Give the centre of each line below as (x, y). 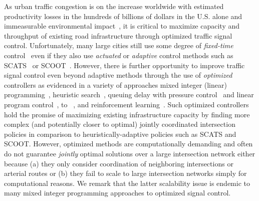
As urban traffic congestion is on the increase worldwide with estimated (114, 6)
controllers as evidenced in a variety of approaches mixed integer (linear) (115, 84)
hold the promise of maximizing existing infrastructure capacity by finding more (127, 114)
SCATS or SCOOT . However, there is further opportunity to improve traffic (124, 65)
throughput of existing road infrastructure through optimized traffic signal (118, 35)
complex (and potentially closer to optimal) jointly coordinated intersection (120, 124)
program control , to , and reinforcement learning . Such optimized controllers (126, 104)
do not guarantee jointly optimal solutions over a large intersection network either (130, 153)
